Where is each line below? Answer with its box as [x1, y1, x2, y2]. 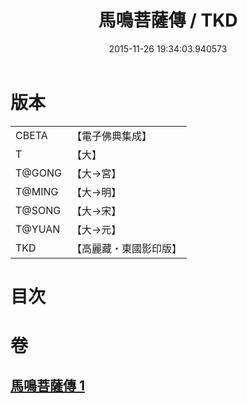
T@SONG [15, 203, 62, 217]
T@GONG [15, 166, 62, 180]
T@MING [15, 184, 59, 198]
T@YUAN [15, 222, 61, 236]
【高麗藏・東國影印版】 [71, 241, 182, 255]
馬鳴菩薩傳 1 [10, 377, 86, 395]
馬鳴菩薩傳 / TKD [98, 9, 238, 32]
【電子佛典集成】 [71, 129, 152, 143]
